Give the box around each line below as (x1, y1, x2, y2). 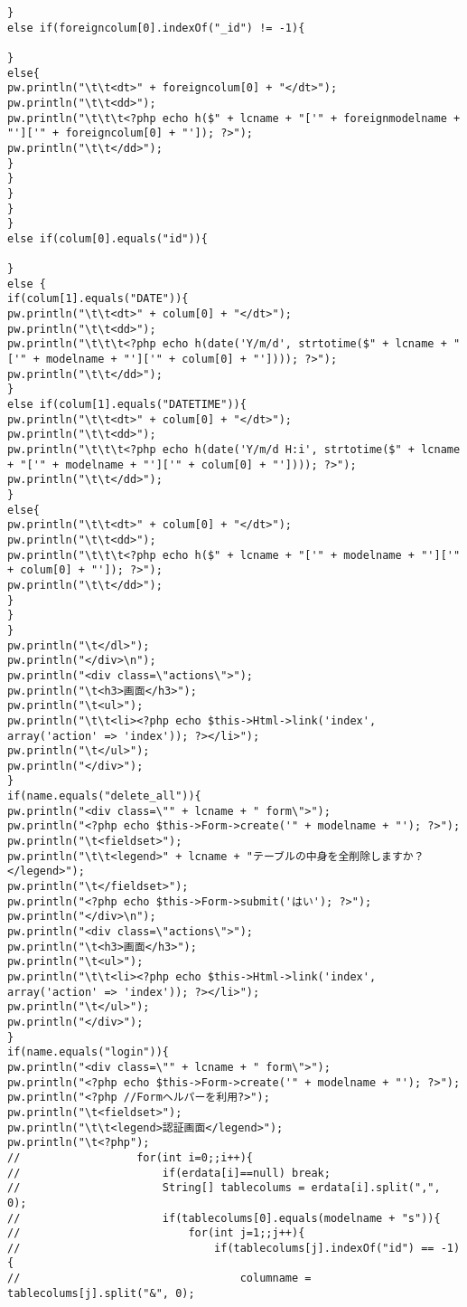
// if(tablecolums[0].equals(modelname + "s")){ (7, 1211, 441, 1225)
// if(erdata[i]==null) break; (7, 1166, 331, 1179)
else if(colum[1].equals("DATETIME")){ (7, 398, 247, 412)
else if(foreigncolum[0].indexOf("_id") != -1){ (7, 21, 305, 34)
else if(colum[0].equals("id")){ (7, 232, 208, 245)
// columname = (7, 1272, 312, 1285)
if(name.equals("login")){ (7, 1046, 169, 1059)
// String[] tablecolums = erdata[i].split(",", (7, 1181, 441, 1195)
